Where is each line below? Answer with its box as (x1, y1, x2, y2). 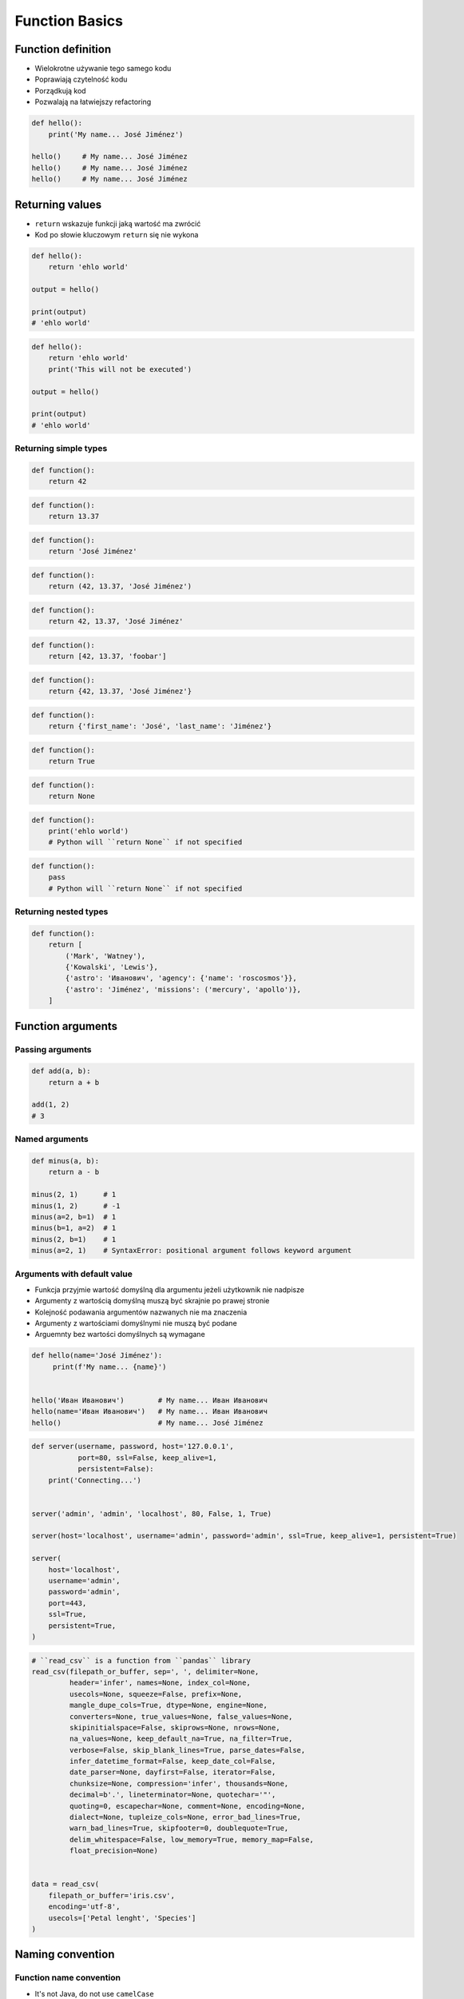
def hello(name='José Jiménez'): (31, 1351, 163, 1360)
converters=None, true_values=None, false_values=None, (69, 1712, 293, 1721)
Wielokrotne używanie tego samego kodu (34, 64, 172, 74)
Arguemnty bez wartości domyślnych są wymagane (34, 1330, 205, 1339)
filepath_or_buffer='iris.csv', (48, 1891, 176, 1900)
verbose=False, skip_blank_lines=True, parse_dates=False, (69, 1746, 306, 1754)
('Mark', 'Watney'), (65, 952, 146, 960)
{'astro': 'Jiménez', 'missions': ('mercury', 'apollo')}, (65, 984, 302, 994)
